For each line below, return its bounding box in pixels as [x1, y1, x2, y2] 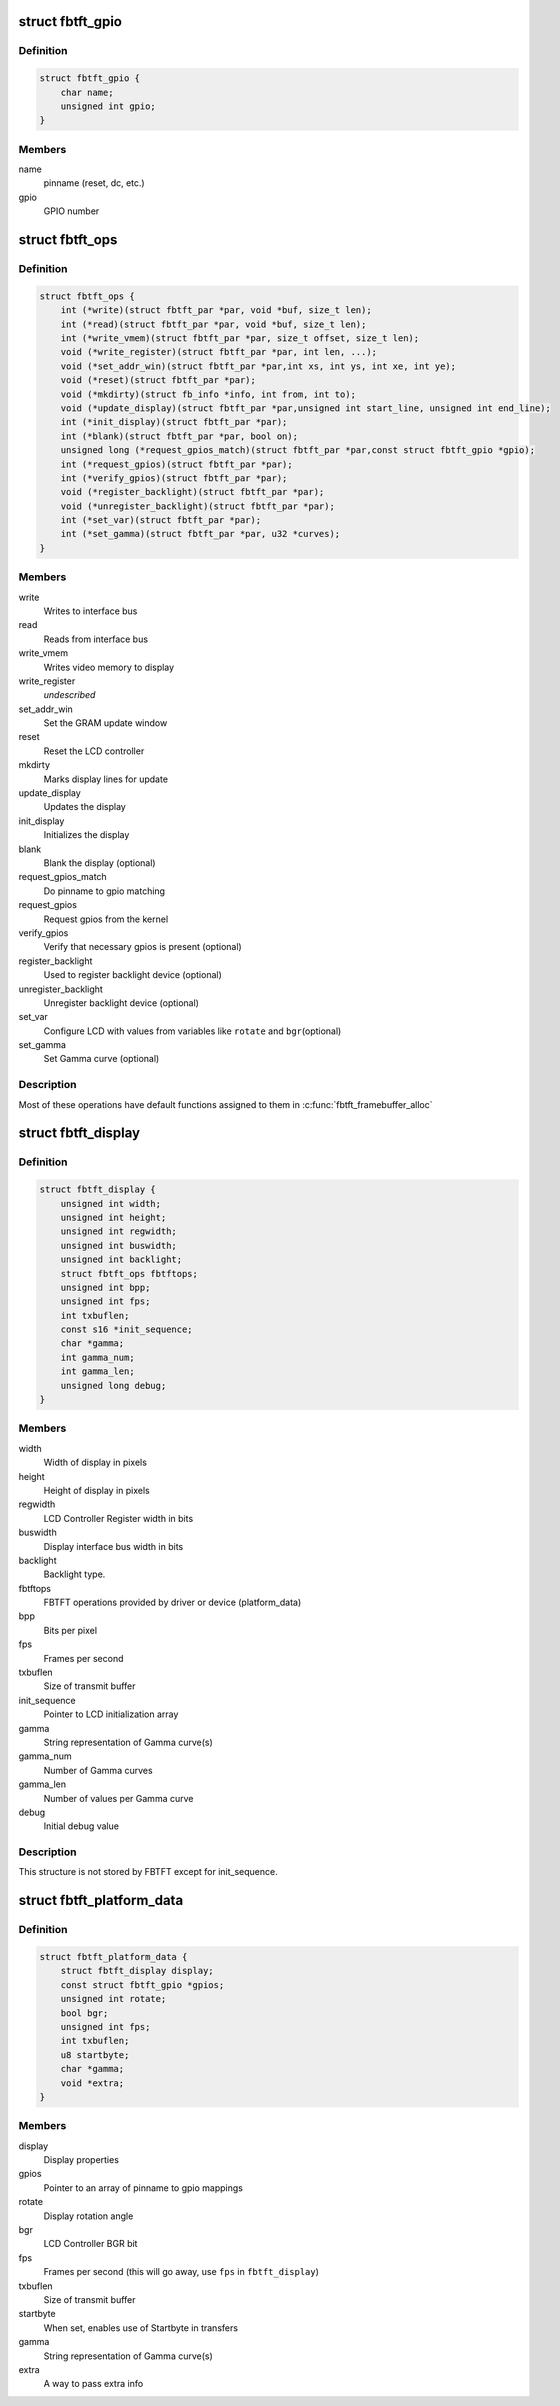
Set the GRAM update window [43, 717, 168, 729]
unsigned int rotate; [60, 1993, 167, 2005]
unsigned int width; [60, 1198, 162, 1209]
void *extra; [60, 2077, 125, 2089]
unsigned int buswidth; [60, 1240, 177, 1251]
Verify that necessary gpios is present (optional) [43, 941, 242, 953]
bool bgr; [60, 2007, 109, 2019]
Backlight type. [43, 1568, 106, 1580]
